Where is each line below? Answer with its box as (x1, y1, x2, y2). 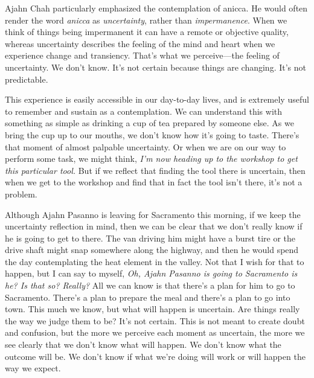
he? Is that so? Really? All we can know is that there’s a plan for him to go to (5, 279, 295, 292)
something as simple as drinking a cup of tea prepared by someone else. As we (5, 117, 294, 129)
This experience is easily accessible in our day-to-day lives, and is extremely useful (5, 93, 309, 106)
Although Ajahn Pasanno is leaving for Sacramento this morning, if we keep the (5, 208, 301, 220)
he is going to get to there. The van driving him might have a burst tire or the (5, 231, 295, 244)
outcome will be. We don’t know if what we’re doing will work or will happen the (5, 350, 306, 362)
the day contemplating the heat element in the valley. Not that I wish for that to (5, 255, 304, 267)
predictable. (5, 72, 48, 85)
